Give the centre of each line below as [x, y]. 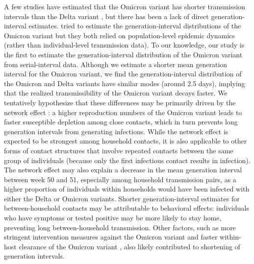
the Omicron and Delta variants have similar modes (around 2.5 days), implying [125, 83]
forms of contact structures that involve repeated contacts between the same [119, 150]
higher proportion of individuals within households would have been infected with [127, 189]
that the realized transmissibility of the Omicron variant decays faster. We [116, 93]
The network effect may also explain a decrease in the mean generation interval [123, 170]
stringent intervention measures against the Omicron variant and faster [111, 237]
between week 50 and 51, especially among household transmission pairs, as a [120, 179]
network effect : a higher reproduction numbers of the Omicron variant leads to [123, 112]
